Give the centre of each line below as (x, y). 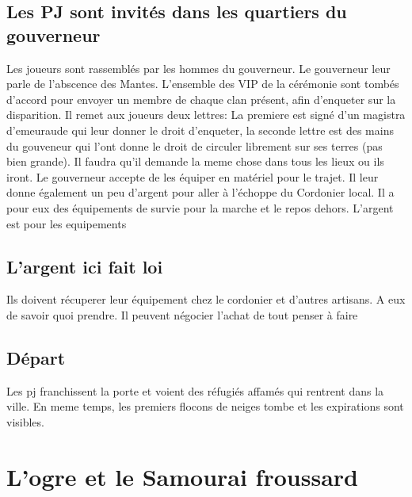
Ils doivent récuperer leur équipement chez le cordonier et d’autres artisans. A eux (206, 299)
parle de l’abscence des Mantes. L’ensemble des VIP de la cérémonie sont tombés (203, 84)
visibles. (25, 421)
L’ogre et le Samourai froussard (182, 476)
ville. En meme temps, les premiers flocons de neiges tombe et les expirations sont (205, 406)
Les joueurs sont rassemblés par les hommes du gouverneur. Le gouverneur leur (198, 68)
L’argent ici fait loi (85, 266)
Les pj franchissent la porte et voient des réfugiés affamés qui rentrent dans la (195, 390)
